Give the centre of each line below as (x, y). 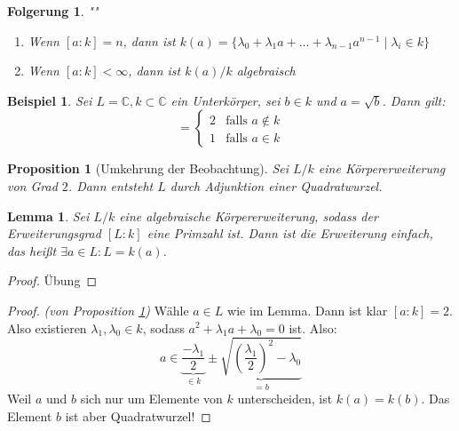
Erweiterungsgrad (54, 233)
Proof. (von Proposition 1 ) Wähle (98, 310)
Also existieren (47, 327)
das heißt (32, 250)
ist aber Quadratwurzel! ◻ (138, 415)
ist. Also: (313, 327)
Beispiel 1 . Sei (50, 100)
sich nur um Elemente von (151, 399)
